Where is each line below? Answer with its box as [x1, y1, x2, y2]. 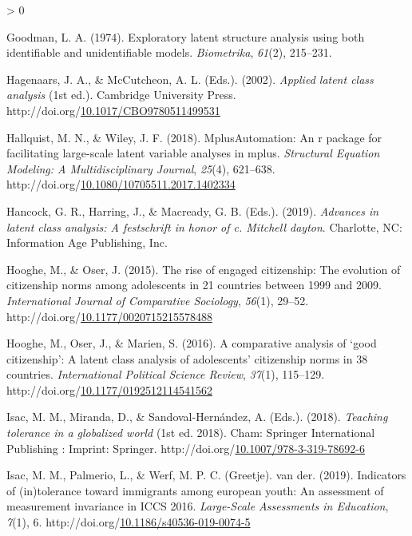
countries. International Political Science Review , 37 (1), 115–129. [6, 366, 325, 383]
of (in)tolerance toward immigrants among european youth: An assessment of [6, 482, 384, 498]
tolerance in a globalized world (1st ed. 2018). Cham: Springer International [6, 424, 375, 441]
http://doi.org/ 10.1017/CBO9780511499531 [6, 101, 220, 118]
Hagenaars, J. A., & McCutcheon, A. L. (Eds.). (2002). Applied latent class [6, 70, 374, 87]
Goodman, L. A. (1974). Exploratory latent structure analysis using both [6, 28, 365, 45]
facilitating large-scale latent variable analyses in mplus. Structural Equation [6, 145, 380, 161]
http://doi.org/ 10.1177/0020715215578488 [6, 308, 212, 324]
